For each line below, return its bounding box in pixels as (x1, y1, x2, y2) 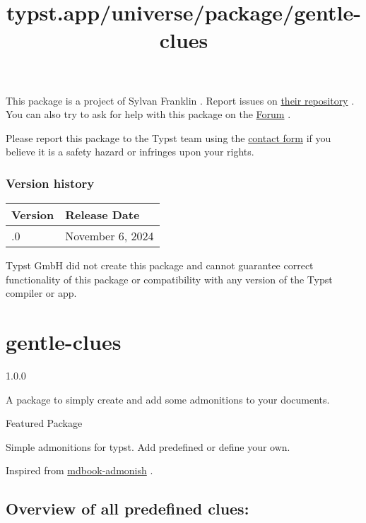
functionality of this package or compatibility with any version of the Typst (6, 271, 333, 286)
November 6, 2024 (65, 228, 154, 245)
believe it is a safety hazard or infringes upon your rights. (6, 144, 254, 159)
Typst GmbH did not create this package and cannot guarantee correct (6, 258, 314, 273)
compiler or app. (6, 286, 77, 300)
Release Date (65, 206, 140, 223)
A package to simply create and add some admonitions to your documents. (6, 392, 330, 406)
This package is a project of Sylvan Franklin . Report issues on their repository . (6, 93, 355, 107)
